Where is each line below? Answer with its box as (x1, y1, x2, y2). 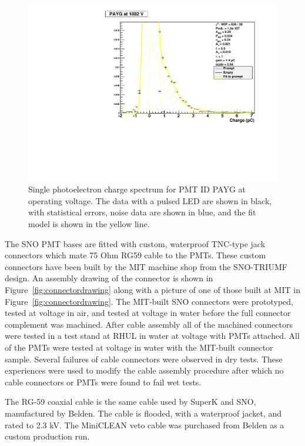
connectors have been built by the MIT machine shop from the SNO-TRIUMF (5, 260, 287, 272)
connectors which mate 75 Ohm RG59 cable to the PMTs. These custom (5, 249, 266, 261)
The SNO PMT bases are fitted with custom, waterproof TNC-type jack (5, 237, 266, 249)
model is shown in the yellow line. (28, 218, 150, 230)
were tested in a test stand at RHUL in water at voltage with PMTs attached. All (5, 329, 300, 342)
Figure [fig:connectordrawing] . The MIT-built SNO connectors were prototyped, (5, 295, 293, 307)
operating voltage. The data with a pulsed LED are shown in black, (28, 194, 272, 207)
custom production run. (5, 430, 90, 442)
